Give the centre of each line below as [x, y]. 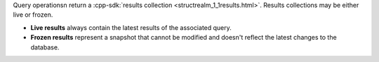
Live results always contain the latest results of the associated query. [131, 27]
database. [45, 47]
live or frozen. [33, 15]
